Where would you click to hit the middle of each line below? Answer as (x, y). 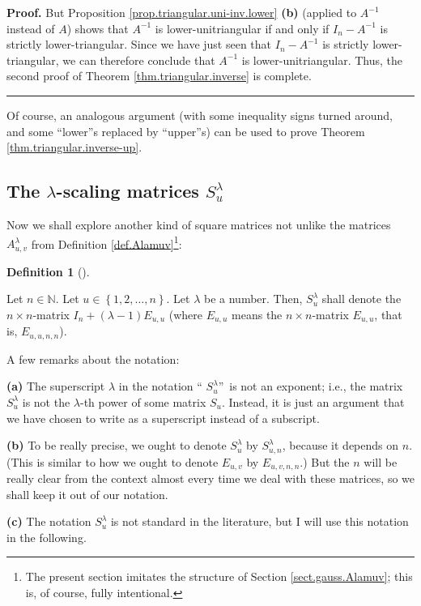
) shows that (98, 28)
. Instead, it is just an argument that (313, 401)
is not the (46, 401)
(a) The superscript (56, 386)
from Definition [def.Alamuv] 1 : (106, 242)
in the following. (47, 537)
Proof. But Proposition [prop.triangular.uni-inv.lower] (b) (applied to (182, 12)
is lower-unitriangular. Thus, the (322, 60)
